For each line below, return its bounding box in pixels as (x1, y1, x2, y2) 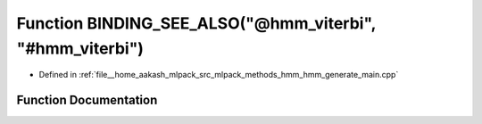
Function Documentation (16, 93, 158, 108)
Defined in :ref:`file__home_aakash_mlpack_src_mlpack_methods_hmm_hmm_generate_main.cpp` (38, 70, 399, 80)
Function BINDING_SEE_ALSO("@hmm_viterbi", (16, 13, 377, 33)
